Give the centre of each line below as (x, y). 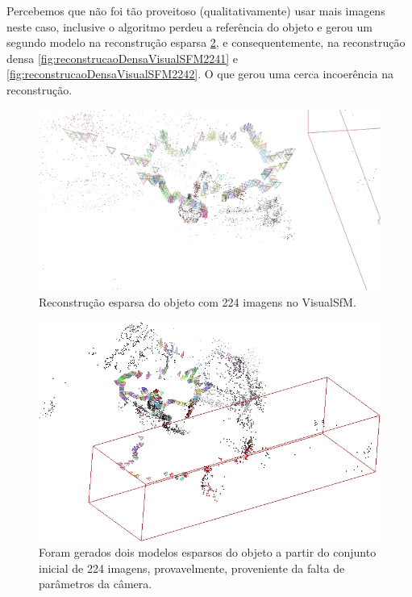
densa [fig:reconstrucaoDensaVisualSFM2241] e (123, 58)
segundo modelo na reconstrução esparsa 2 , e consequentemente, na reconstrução (206, 42)
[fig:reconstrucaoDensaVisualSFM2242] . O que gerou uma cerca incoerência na (200, 74)
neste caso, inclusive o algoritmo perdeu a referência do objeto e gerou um (189, 26)
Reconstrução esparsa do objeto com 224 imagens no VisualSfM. (198, 301)
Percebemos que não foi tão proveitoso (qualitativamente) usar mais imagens (196, 10)
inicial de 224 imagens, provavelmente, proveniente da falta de (192, 568)
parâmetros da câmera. (96, 584)
